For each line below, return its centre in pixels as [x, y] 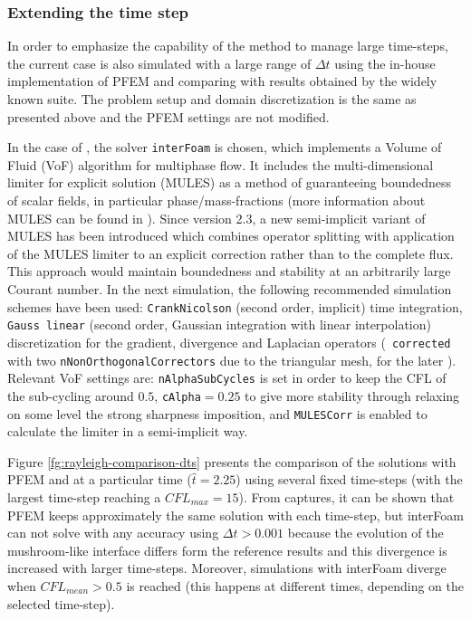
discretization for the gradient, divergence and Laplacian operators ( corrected [229, 342]
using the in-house [385, 63]
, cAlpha [178, 395]
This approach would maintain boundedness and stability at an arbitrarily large [229, 271]
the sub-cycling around [71, 395]
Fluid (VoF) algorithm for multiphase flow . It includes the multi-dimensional [221, 164]
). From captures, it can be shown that [346, 496]
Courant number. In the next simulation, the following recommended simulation [230, 289]
